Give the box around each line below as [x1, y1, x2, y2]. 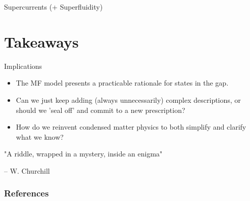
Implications [4, 60, 42, 71]
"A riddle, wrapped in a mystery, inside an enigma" [4, 148, 163, 159]
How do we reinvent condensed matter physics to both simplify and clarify [16, 122, 246, 132]
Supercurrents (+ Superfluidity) [4, 2, 103, 12]
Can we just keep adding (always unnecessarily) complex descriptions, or [16, 94, 241, 105]
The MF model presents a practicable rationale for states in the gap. [16, 77, 229, 88]
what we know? [16, 131, 64, 142]
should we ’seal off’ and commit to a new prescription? [16, 104, 185, 115]
